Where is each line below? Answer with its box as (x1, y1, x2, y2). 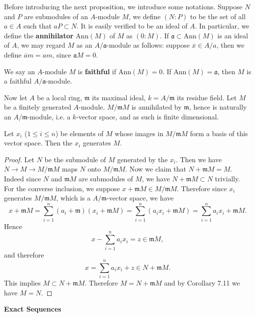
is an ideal (217, 30, 248, 40)
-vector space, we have (107, 193, 174, 203)
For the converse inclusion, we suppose (4, 183, 120, 193)
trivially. (215, 173, 240, 183)
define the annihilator (4, 30, 74, 40)
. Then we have (175, 154, 222, 164)
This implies (4, 278, 41, 288)
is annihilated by (131, 102, 182, 112)
